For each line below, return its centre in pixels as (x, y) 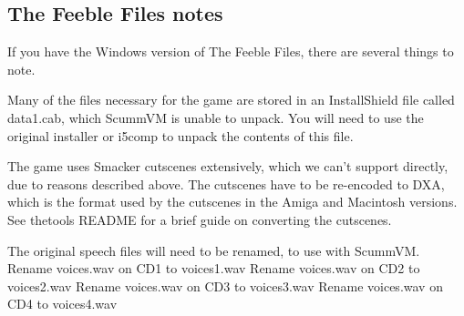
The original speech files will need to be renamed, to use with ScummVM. (214, 250)
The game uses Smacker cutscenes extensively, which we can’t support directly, (228, 166)
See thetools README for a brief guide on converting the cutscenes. (200, 219)
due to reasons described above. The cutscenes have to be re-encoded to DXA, (226, 183)
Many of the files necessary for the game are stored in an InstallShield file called (231, 100)
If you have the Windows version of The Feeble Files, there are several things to (231, 51)
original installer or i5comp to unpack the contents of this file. (180, 135)
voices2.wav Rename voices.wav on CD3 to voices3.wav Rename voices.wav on (225, 285)
